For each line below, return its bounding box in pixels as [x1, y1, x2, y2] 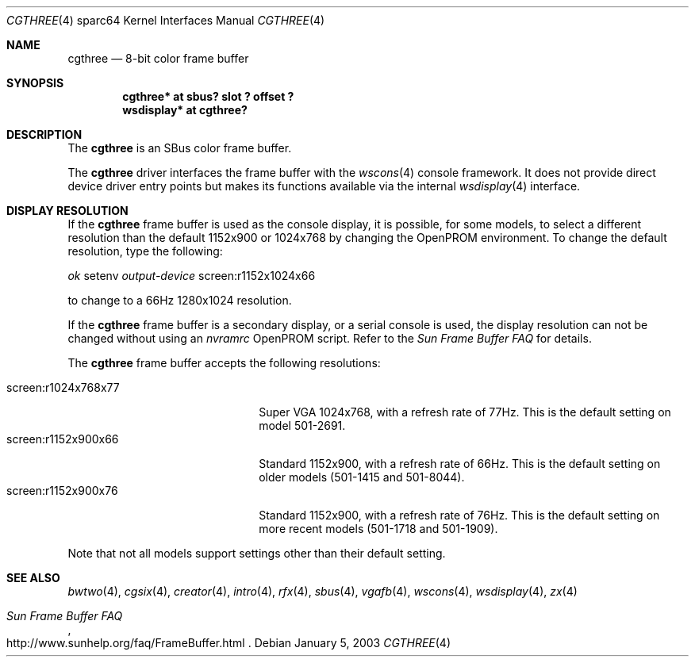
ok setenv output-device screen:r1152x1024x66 [67, 269, 316, 282]
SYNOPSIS [6, 76, 64, 90]
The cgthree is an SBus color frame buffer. [67, 141, 292, 155]
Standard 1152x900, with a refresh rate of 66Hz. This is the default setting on [259, 457, 661, 470]
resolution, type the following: [67, 244, 223, 258]
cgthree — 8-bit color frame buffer [67, 52, 249, 65]
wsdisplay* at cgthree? [122, 103, 248, 117]
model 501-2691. [259, 419, 346, 432]
